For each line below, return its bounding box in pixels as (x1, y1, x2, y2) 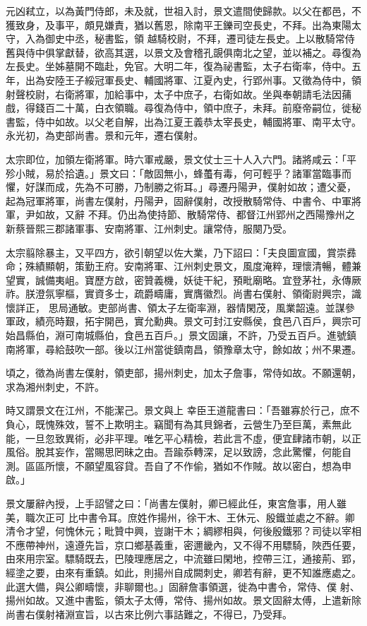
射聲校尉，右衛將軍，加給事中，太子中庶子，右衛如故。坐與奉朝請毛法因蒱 (6, 86, 351, 101)
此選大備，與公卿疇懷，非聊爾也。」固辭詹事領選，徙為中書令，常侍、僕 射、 (6, 579, 360, 593)
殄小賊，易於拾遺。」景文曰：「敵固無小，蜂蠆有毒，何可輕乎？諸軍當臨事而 (6, 165, 351, 180)
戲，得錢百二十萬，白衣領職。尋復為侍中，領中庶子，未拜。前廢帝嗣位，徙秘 (6, 100, 361, 115)
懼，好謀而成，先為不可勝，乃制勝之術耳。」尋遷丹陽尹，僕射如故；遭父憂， (6, 179, 356, 194)
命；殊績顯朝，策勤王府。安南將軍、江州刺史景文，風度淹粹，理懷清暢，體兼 (6, 259, 361, 273)
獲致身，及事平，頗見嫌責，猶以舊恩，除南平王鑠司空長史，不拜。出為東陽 (6, 17, 351, 32)
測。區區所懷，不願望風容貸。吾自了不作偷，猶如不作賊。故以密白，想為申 (6, 458, 351, 473)
